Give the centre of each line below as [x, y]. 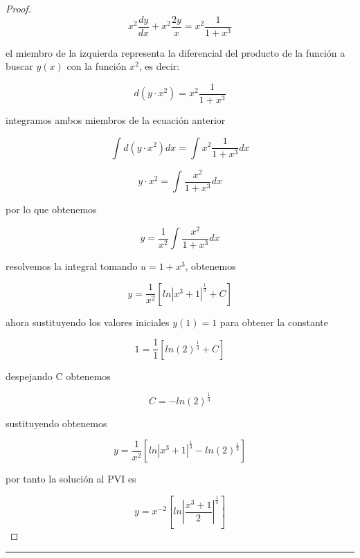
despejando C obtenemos [58, 376]
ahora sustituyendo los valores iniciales [88, 322]
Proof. [18, 8]
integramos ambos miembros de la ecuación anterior [116, 119]
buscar [19, 66]
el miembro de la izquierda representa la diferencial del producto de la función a [175, 52]
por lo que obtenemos [51, 209]
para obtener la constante [274, 322]
